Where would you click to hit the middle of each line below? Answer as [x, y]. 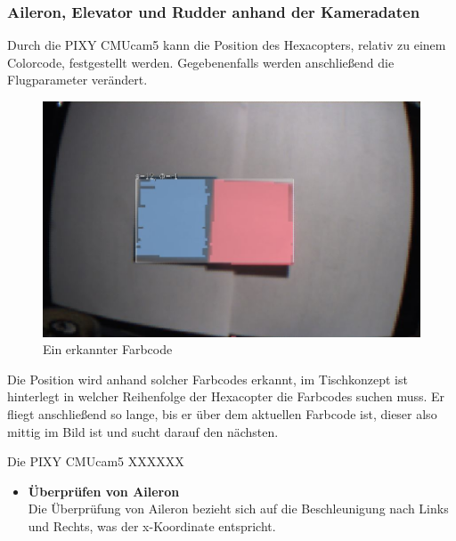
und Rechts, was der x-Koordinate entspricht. [152, 525]
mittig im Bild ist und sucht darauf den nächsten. [143, 431]
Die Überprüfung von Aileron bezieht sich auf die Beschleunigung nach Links [238, 509]
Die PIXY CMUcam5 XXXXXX [96, 461]
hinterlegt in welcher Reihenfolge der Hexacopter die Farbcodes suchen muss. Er [226, 396]
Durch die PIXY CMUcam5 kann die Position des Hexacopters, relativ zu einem [227, 45]
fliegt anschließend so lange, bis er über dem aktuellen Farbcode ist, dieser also [222, 414]
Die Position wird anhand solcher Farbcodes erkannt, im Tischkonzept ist [208, 379]
